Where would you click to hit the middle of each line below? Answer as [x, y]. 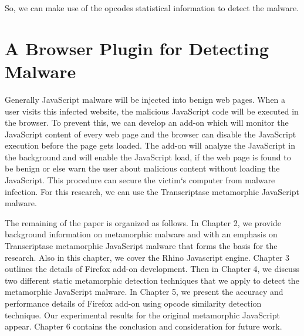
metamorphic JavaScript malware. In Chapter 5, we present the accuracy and [144, 292]
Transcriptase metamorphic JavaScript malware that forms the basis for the [141, 246]
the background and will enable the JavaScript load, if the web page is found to [148, 157]
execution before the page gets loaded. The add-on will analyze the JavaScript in [150, 145]
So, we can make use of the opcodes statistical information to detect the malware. [152, 8]
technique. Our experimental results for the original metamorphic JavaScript [142, 315]
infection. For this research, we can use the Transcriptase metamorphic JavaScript [152, 191]
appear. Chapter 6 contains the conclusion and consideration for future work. [143, 326]
